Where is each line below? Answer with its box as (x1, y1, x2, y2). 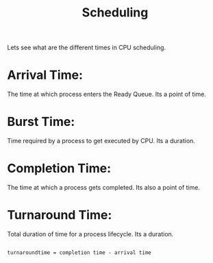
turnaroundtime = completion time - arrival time (7, 249, 152, 256)
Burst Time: (7, 114, 75, 129)
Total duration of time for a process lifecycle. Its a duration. (7, 229, 174, 238)
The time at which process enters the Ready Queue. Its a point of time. (7, 90, 207, 99)
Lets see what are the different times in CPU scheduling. (7, 43, 166, 52)
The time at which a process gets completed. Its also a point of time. (7, 184, 201, 191)
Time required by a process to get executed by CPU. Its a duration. (7, 137, 195, 145)
